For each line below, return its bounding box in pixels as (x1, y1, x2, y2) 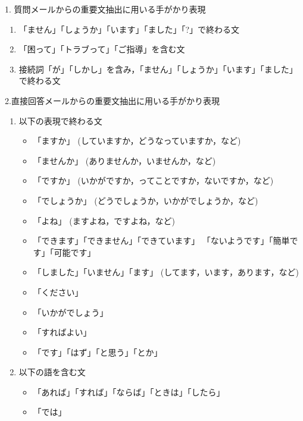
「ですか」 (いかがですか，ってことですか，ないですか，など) (33, 174, 274, 187)
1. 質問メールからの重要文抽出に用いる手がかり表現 (5, 3, 206, 15)
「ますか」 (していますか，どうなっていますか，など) (33, 134, 241, 147)
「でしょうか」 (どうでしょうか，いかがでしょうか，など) (33, 194, 258, 206)
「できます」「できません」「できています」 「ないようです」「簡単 (33, 234, 290, 247)
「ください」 (33, 285, 83, 298)
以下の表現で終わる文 (18, 114, 102, 127)
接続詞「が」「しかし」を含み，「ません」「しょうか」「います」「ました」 (18, 62, 298, 75)
